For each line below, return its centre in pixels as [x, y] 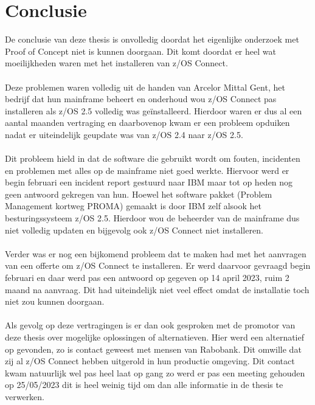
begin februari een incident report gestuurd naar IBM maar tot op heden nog [149, 182]
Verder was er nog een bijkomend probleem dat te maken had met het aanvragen [156, 253]
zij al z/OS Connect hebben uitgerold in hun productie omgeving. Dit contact [150, 361]
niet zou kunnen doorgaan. [55, 301]
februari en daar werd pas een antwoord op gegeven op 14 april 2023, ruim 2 [147, 277]
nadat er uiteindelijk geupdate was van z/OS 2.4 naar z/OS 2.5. [124, 134]
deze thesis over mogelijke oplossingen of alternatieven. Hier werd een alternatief [155, 337]
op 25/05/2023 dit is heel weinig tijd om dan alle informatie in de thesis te [144, 385]
